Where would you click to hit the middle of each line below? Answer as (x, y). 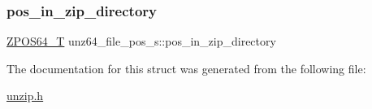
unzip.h (25, 96)
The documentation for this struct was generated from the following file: (186, 68)
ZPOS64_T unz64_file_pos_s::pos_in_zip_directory (141, 41)
